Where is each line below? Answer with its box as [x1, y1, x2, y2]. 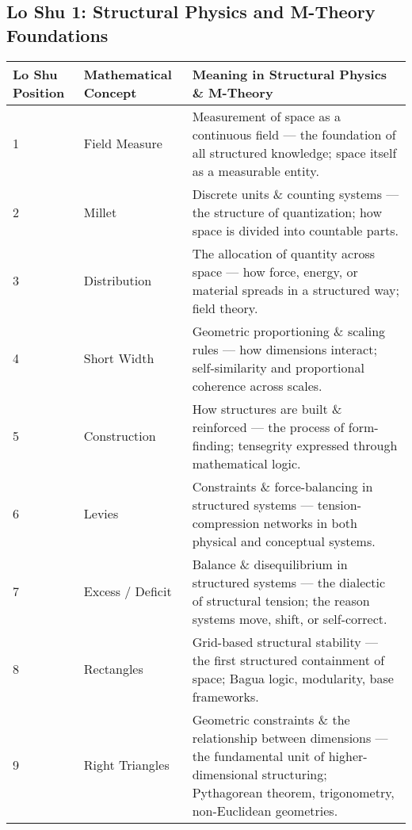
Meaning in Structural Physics [192, 64, 387, 83]
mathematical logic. [192, 453, 301, 472]
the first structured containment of [192, 650, 385, 669]
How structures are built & [192, 399, 342, 418]
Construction [83, 426, 156, 446]
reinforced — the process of [192, 417, 345, 436]
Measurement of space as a [192, 106, 341, 125]
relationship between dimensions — [192, 728, 388, 747]
